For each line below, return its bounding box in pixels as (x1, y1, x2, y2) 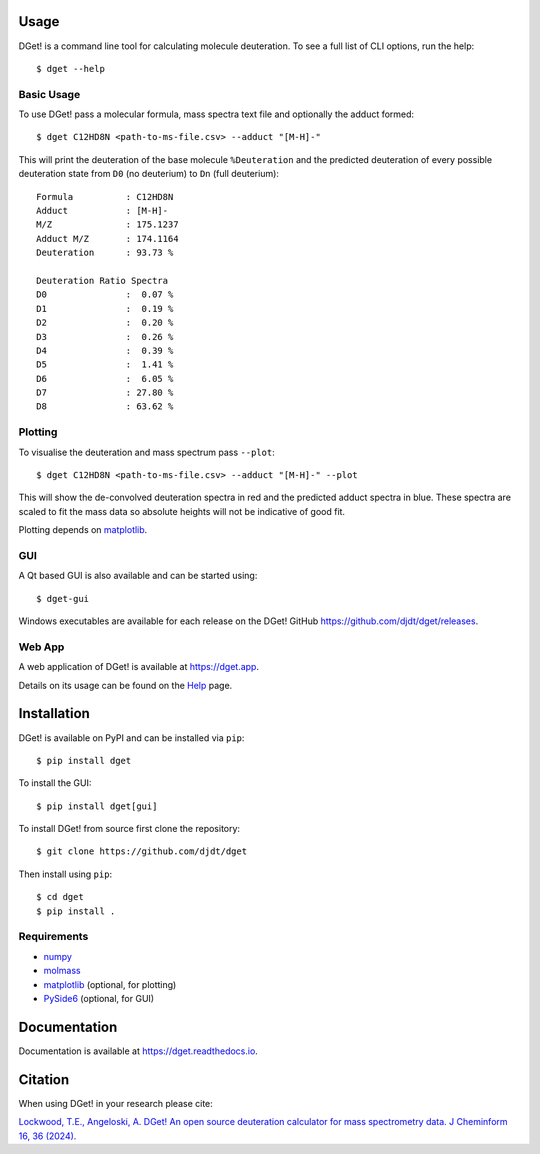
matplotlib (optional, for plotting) (43, 978, 177, 990)
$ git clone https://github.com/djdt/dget (36, 846, 248, 857)
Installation (18, 705, 90, 722)
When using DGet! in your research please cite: (18, 1097, 214, 1109)
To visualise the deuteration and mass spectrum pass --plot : (18, 446, 275, 458)
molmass (43, 965, 81, 977)
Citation (18, 1071, 70, 1088)
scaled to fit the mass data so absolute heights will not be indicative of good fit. (18, 505, 345, 517)
